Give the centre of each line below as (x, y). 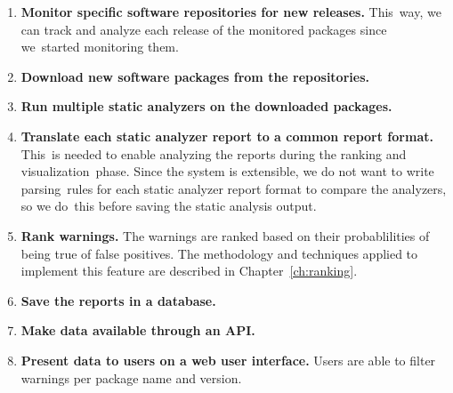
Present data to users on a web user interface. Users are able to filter (228, 360)
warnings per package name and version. (131, 377)
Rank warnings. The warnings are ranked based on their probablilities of (225, 235)
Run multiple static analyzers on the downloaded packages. (206, 106)
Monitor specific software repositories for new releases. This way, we (231, 12)
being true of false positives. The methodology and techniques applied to (219, 253)
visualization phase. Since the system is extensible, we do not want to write (227, 171)
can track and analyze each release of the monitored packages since (204, 29)
